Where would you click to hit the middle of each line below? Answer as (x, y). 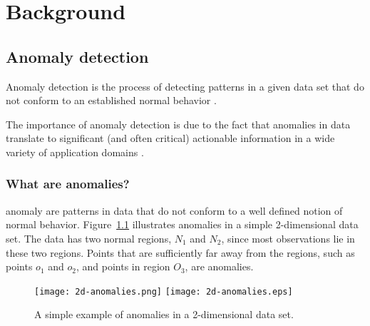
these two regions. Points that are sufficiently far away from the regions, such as (180, 252)
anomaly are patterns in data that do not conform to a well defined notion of (174, 210)
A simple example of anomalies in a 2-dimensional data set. (164, 314)
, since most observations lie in (288, 238)
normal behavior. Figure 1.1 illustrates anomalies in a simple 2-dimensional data (182, 224)
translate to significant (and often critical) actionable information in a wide (170, 138)
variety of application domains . (75, 152)
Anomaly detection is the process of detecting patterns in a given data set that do (185, 86)
